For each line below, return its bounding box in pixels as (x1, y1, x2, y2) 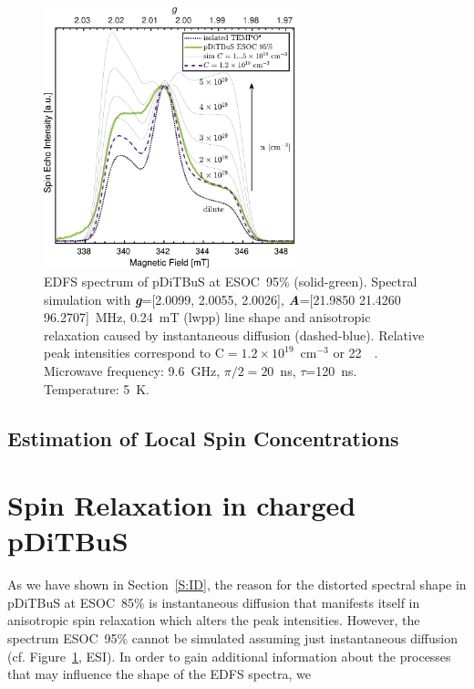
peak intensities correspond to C (44, 343, 224, 362)
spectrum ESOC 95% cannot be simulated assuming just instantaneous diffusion (7, 629, 458, 648)
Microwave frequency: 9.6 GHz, (44, 360, 221, 380)
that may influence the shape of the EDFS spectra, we (7, 664, 311, 684)
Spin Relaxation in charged (7, 486, 356, 524)
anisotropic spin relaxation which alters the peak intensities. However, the (7, 611, 420, 630)
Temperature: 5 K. (44, 379, 149, 398)
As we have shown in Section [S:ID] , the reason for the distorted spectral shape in (7, 575, 467, 594)
